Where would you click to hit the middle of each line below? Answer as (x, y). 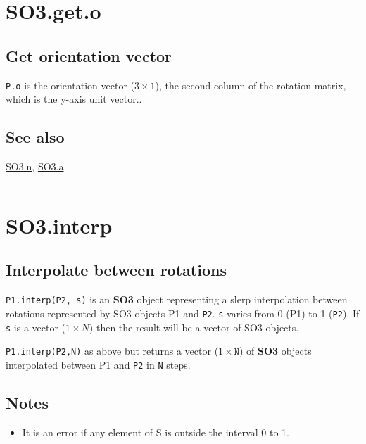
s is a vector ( (36, 327)
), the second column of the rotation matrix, (251, 85)
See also (35, 137)
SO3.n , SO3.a (35, 166)
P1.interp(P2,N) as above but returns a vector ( (112, 351)
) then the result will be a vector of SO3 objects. (194, 327)
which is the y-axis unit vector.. (74, 99)
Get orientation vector (89, 55)
